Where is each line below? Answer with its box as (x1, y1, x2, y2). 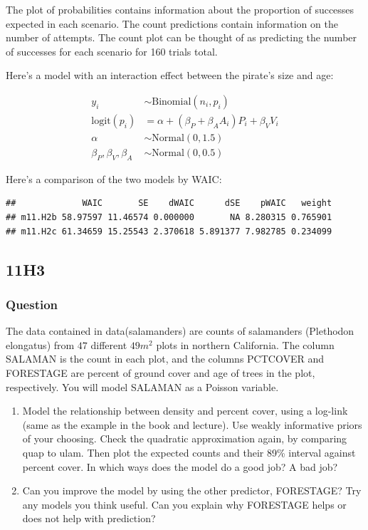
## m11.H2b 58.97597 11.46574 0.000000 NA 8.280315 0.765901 (6, 212, 332, 223)
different (90, 337, 127, 352)
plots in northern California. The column (156, 337, 335, 352)
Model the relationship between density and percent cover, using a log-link (22, 403, 348, 418)
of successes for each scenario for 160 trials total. (6, 43, 218, 58)
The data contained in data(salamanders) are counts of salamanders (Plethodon (6, 323, 354, 338)
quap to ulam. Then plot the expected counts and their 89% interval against (22, 445, 356, 460)
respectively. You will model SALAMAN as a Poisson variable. (6, 379, 279, 394)
